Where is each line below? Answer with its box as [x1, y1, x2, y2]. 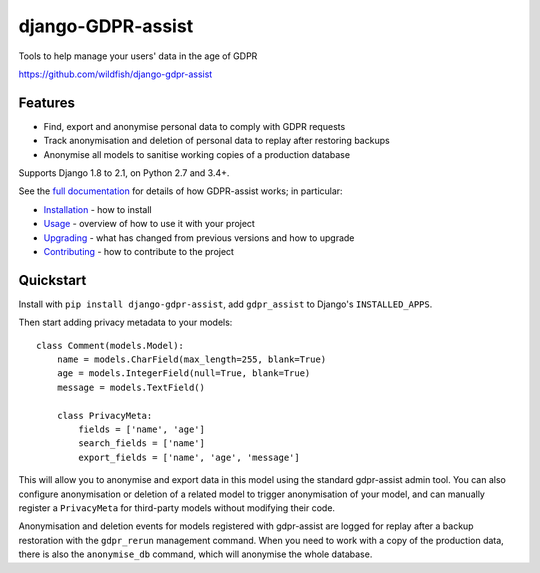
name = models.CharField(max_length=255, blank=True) [56, 354, 327, 365]
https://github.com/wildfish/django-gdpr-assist [18, 68, 213, 80]
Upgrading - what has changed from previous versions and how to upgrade [43, 231, 355, 244]
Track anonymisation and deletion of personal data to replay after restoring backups [43, 135, 390, 147]
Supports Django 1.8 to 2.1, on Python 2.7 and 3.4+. [18, 167, 230, 179]
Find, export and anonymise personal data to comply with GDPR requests [43, 120, 346, 132]
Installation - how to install [43, 203, 152, 215]
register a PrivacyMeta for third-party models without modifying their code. [18, 501, 335, 514]
